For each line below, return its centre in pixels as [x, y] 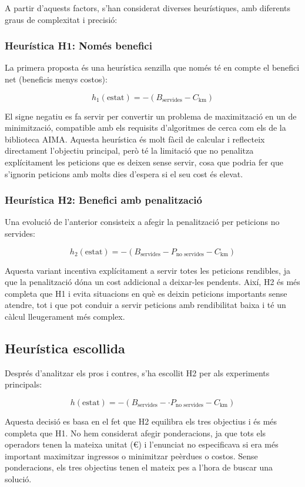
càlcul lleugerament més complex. [65, 316]
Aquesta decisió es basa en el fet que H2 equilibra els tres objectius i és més [141, 421]
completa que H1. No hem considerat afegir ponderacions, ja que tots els [135, 433]
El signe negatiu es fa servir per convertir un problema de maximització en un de [151, 116]
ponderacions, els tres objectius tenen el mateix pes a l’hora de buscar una [139, 467]
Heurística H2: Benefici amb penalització [103, 200]
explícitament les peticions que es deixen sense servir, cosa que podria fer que [144, 162]
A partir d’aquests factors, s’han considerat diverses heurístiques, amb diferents [148, 8]
